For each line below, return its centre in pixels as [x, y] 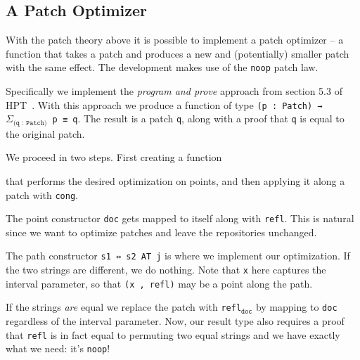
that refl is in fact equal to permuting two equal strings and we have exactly [173, 334]
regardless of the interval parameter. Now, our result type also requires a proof [175, 321]
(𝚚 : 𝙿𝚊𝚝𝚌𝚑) [30, 123]
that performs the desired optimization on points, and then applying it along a [175, 180]
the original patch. [45, 133]
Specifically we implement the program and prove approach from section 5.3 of [174, 91]
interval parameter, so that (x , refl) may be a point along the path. [159, 283]
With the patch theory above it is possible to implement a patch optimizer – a [175, 40]
